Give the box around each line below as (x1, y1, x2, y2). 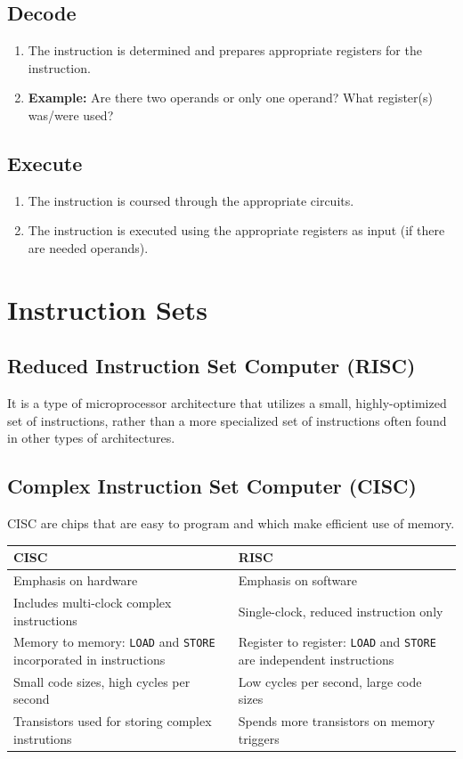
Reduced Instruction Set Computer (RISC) (7, 352, 416, 379)
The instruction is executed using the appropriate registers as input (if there (28, 221, 445, 240)
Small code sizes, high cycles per (13, 672, 191, 690)
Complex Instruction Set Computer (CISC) (7, 472, 417, 500)
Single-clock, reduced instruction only (238, 601, 443, 620)
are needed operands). (28, 238, 149, 257)
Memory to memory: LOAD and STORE (13, 632, 215, 651)
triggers (238, 729, 280, 747)
